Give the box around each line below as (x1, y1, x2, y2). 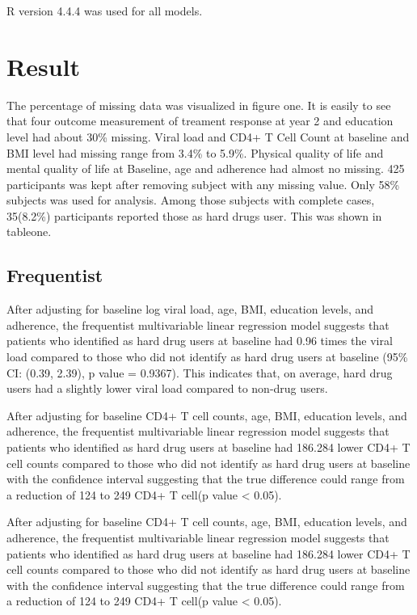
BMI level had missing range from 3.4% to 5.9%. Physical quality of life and (6, 144, 384, 161)
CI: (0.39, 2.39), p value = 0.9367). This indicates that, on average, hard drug (6, 364, 393, 381)
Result (6, 49, 80, 82)
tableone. (6, 223, 52, 240)
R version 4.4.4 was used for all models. (6, 2, 203, 19)
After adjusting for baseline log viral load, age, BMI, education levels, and (6, 301, 374, 318)
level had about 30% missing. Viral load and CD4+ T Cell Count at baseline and (6, 128, 410, 145)
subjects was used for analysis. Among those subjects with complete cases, (6, 192, 375, 209)
